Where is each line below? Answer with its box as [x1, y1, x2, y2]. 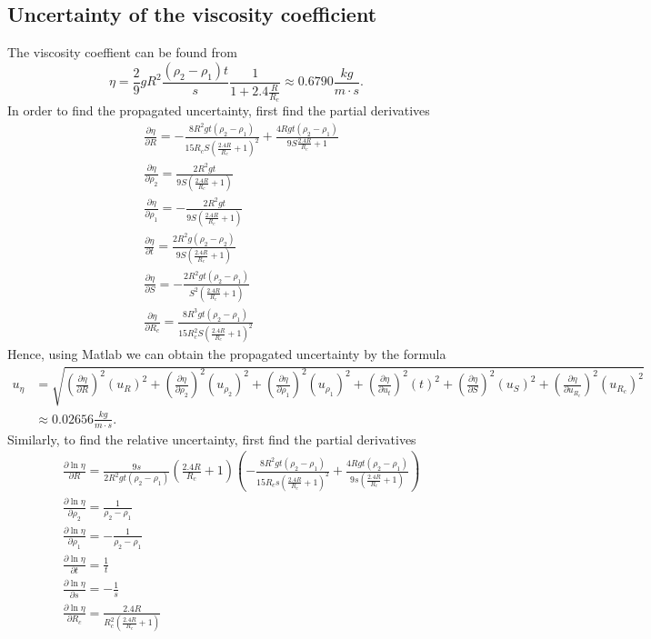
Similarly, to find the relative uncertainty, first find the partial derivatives [7, 429, 416, 448]
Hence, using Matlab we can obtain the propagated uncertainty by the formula [7, 344, 446, 364]
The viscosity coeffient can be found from [7, 43, 237, 62]
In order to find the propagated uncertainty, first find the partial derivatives [7, 101, 430, 120]
